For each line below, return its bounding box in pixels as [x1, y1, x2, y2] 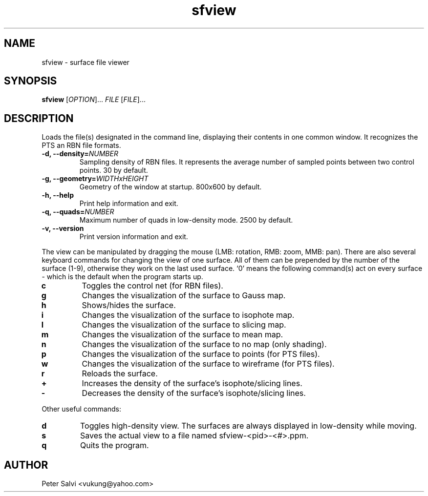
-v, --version [42, 224, 84, 233]
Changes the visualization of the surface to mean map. [82, 330, 283, 340]
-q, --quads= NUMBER [42, 207, 114, 216]
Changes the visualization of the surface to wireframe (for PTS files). [82, 359, 335, 369]
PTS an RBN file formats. [42, 141, 121, 150]
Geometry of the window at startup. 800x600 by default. [79, 183, 262, 191]
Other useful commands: [42, 405, 121, 413]
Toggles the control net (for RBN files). [82, 281, 223, 291]
